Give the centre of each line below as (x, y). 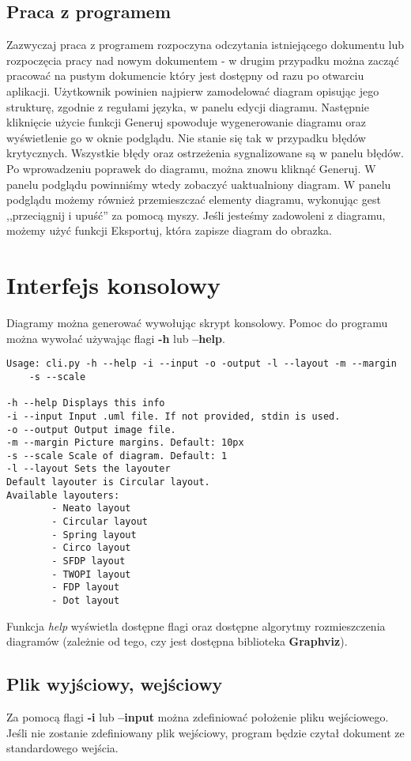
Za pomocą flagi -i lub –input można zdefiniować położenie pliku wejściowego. (198, 717)
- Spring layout (94, 535)
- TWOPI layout (91, 574)
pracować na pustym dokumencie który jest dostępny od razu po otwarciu (185, 75)
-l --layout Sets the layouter (89, 469)
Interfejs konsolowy (113, 285)
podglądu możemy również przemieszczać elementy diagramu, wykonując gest (194, 200)
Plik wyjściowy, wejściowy (115, 684)
